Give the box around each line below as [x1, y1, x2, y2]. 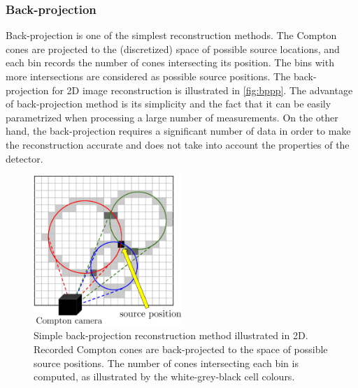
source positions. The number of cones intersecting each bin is [34, 355, 299, 370]
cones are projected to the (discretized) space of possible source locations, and [6, 41, 340, 56]
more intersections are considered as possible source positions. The [6, 69, 291, 83]
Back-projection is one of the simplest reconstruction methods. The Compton [6, 28, 337, 43]
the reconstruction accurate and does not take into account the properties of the [6, 137, 350, 151]
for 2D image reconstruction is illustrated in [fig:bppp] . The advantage [52, 82, 353, 97]
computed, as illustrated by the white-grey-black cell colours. [34, 369, 295, 384]
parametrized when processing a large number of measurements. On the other [6, 110, 338, 124]
